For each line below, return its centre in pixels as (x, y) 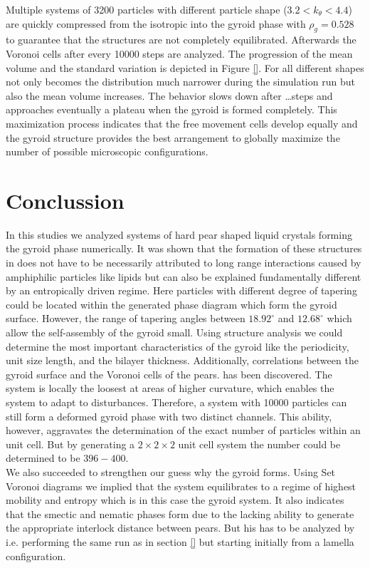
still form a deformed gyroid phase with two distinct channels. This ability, (169, 416)
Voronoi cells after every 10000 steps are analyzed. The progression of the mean (179, 53)
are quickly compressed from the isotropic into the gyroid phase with (156, 23)
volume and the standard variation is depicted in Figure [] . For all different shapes (185, 67)
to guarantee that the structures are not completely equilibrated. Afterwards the (181, 40)
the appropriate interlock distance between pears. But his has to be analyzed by (180, 528)
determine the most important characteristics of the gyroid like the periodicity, (178, 346)
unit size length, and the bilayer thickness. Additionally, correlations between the (182, 360)
